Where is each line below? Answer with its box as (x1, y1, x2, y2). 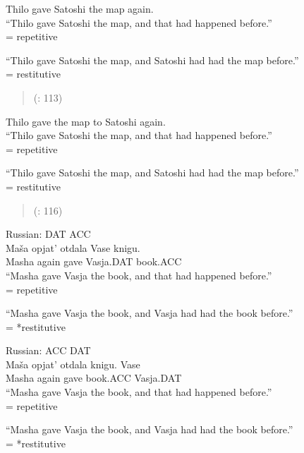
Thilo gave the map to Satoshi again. (6, 114, 166, 128)
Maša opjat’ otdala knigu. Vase (6, 356, 140, 371)
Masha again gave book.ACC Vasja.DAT (6, 370, 182, 385)
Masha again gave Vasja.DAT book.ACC (6, 254, 182, 269)
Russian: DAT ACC (6, 226, 91, 241)
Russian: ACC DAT (6, 343, 91, 358)
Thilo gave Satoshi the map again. (6, 1, 154, 16)
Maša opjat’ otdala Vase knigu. (6, 240, 140, 255)
